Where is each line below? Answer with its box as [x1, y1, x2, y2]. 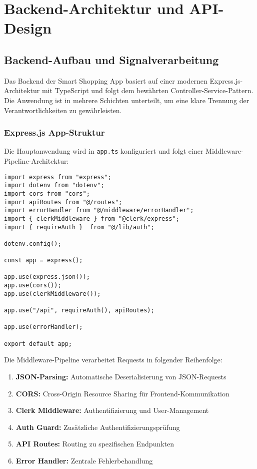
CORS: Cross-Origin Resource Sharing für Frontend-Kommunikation [15, 388, 229, 398]
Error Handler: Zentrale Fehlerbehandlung [15, 455, 153, 465]
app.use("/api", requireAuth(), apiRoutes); [4, 307, 154, 314]
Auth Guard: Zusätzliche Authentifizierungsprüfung [15, 421, 180, 432]
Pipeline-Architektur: [4, 156, 69, 166]
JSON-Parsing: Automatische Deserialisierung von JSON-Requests [15, 371, 226, 381]
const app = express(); [4, 257, 83, 264]
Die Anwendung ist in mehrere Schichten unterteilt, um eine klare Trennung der [4, 95, 249, 105]
